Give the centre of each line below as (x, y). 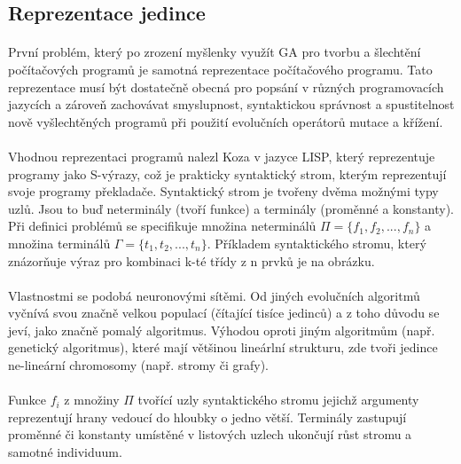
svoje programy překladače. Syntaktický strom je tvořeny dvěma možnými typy (223, 191)
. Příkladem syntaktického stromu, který (316, 243)
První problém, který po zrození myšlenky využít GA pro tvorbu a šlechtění (215, 52)
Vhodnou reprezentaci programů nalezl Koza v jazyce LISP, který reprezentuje (222, 156)
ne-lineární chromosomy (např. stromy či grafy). (138, 365)
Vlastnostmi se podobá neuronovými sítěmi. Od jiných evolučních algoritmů (214, 295)
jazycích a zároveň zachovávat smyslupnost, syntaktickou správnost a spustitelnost (231, 104)
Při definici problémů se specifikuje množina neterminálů (162, 226)
